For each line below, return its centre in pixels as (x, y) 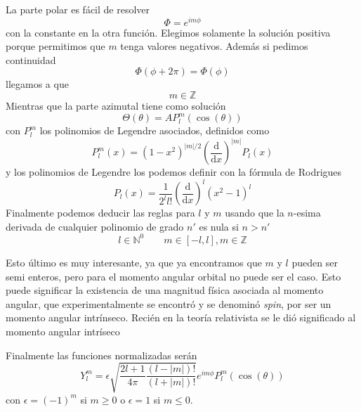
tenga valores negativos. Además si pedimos (214, 46)
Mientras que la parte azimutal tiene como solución (116, 106)
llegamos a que (37, 84)
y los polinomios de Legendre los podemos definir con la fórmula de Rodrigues (174, 172)
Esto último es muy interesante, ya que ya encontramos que (134, 262)
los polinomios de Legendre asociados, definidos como (155, 130)
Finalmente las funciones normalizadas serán (101, 355)
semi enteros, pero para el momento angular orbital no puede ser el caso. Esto (173, 276)
